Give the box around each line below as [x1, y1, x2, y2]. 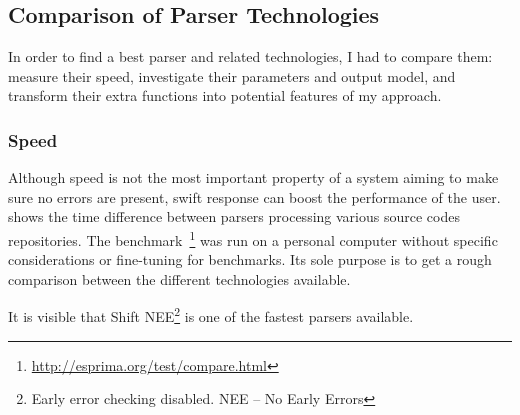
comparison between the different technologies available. [8, 268, 351, 289]
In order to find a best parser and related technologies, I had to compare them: [8, 46, 493, 67]
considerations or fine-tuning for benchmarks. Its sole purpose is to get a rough [8, 249, 492, 270]
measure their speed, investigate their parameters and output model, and [8, 65, 456, 86]
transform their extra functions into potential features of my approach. [8, 85, 442, 106]
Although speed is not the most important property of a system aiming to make [8, 167, 499, 188]
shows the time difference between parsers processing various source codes [8, 206, 460, 227]
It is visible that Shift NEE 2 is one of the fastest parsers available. [8, 303, 414, 327]
